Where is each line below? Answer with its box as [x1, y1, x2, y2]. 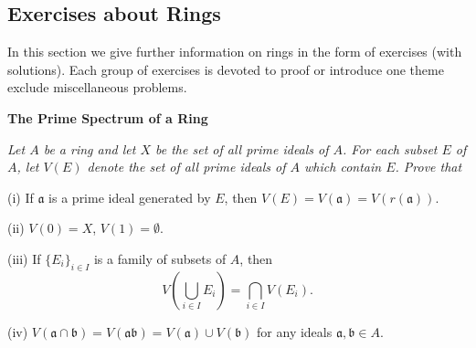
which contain [304, 157, 382, 176]
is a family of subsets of [93, 248, 227, 268]
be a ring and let [43, 139, 136, 158]
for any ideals [257, 322, 333, 341]
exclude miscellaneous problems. [7, 78, 187, 97]
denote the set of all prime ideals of [87, 157, 286, 176]
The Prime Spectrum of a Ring [7, 108, 208, 127]
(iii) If [7, 248, 41, 268]
